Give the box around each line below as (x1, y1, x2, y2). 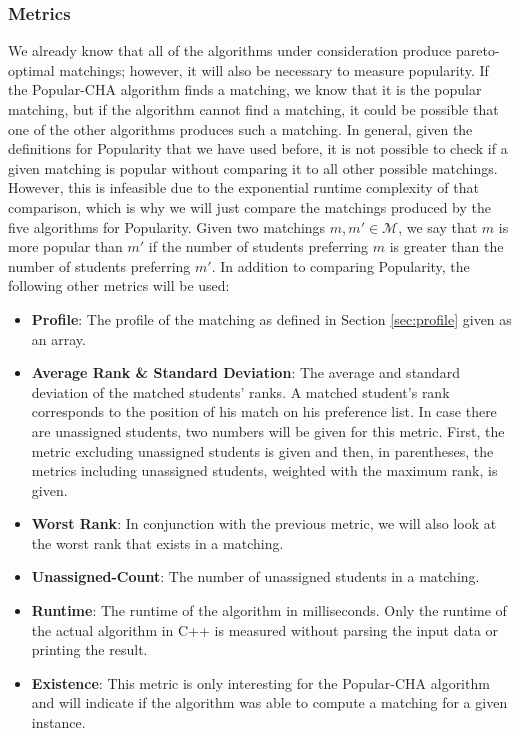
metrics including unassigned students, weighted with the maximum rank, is (31, 460, 498, 481)
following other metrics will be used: (8, 275, 230, 296)
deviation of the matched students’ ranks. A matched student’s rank (31, 381, 450, 402)
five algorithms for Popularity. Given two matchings (8, 216, 326, 237)
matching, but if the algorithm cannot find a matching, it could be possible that (8, 99, 499, 119)
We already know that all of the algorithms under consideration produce (8, 40, 452, 61)
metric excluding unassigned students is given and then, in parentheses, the (31, 440, 494, 461)
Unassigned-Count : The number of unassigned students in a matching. (31, 566, 480, 587)
